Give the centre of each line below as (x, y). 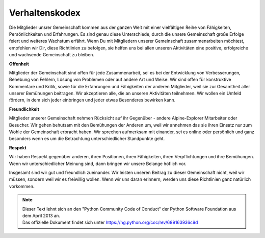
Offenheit (19, 64)
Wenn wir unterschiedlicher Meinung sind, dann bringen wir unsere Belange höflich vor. (98, 164)
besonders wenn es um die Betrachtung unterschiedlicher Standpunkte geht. (87, 139)
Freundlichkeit (24, 109)
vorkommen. (22, 186)
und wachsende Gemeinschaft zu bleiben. (52, 55)
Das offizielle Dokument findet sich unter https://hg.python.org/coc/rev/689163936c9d (110, 222)
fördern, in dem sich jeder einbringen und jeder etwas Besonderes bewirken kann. (92, 100)
